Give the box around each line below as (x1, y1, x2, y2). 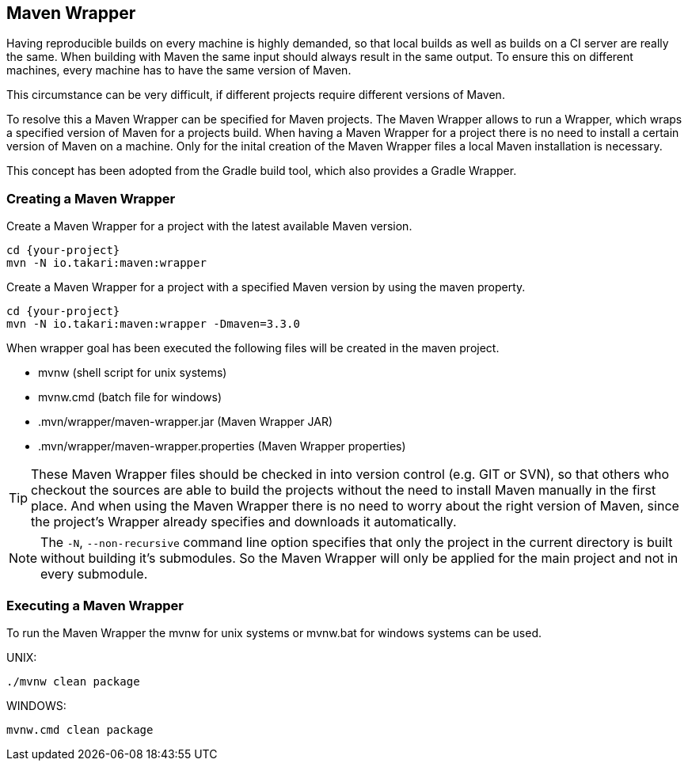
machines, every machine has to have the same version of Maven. (6, 63, 352, 78)
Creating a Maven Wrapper (6, 190, 176, 207)
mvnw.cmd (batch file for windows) (38, 390, 222, 404)
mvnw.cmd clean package (6, 723, 154, 736)
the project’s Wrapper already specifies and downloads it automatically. (31, 514, 457, 530)
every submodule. (40, 566, 148, 583)
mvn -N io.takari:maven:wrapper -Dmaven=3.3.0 (6, 317, 300, 331)
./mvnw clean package (6, 674, 140, 688)
